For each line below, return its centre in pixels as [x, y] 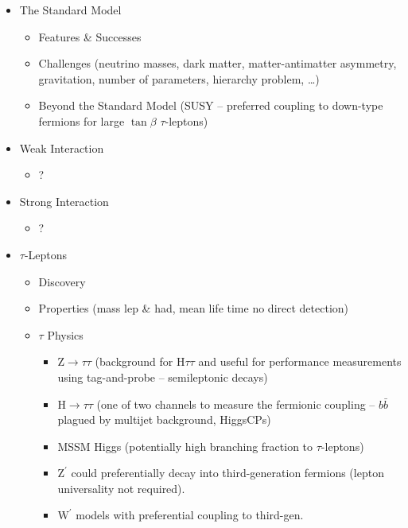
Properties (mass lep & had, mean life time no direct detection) [194, 308]
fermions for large [82, 120]
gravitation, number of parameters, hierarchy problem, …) [179, 78]
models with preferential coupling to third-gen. [190, 515]
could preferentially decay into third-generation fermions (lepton [227, 473]
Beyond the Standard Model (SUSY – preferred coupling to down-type [211, 105]
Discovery [62, 281]
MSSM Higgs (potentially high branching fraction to [185, 446]
